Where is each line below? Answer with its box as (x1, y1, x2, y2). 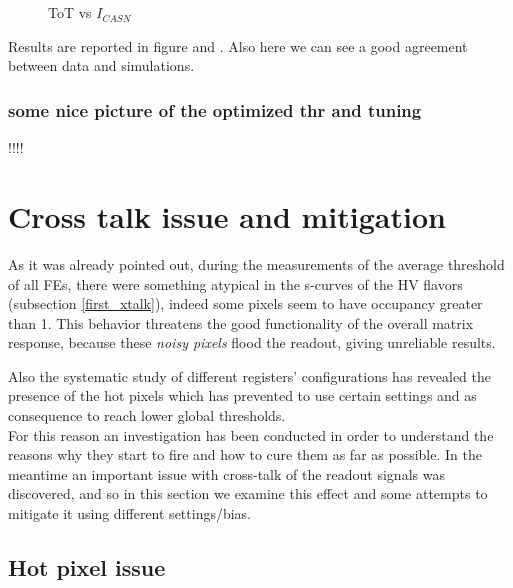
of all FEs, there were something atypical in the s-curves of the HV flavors (8, 273, 463, 294)
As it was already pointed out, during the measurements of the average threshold (8, 253, 505, 274)
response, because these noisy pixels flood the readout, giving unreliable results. (8, 332, 496, 353)
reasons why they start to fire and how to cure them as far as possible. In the (8, 444, 482, 465)
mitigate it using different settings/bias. (8, 503, 252, 524)
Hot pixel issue (8, 552, 166, 583)
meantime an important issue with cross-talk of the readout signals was (8, 463, 445, 484)
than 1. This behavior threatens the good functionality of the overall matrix (8, 312, 474, 333)
